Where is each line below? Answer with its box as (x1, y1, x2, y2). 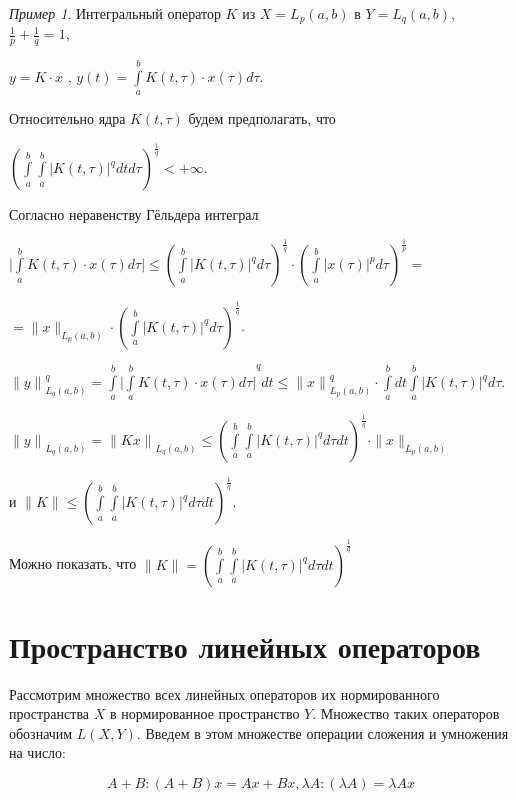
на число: (9, 742, 66, 763)
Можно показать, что (9, 553, 137, 574)
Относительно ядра (9, 108, 126, 129)
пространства (9, 703, 90, 724)
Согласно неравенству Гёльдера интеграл (9, 204, 259, 225)
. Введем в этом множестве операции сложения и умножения (136, 722, 509, 743)
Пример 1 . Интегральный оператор (9, 3, 221, 23)
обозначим (9, 722, 73, 743)
